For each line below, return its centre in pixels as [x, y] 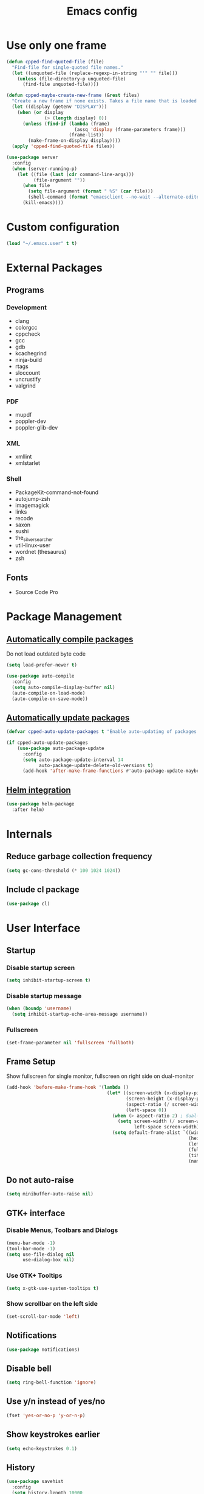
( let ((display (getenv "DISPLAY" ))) [59, 107]
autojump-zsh [32, 498]
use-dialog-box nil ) [48, 1260]
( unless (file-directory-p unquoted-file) [72, 79]
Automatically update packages [68, 717]
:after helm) [28, 810]
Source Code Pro [37, 592]
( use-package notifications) [43, 1350]
